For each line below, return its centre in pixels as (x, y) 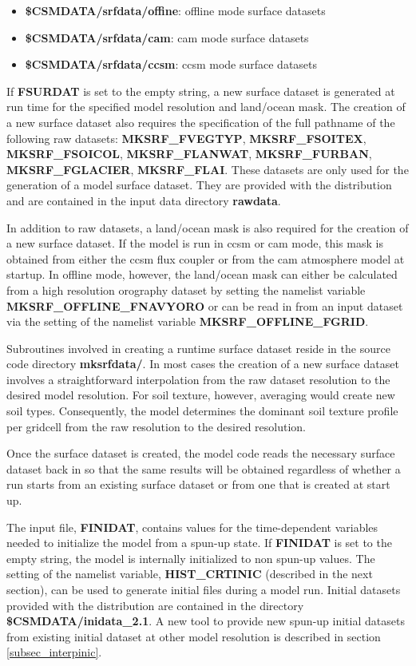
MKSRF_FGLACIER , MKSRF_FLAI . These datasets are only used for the (208, 169)
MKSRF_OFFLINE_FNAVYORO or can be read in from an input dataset (205, 305)
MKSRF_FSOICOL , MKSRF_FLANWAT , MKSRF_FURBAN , (189, 154)
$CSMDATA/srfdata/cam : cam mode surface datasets (167, 37)
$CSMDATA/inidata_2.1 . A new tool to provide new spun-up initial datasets (206, 621)
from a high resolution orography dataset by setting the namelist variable (186, 289)
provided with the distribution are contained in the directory (155, 605)
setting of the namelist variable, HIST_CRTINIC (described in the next (190, 574)
